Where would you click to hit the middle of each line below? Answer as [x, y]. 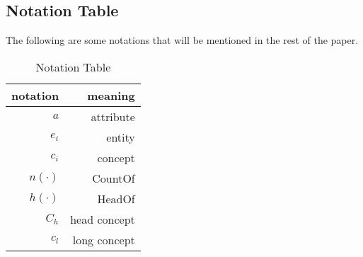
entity [121, 137]
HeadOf [116, 198]
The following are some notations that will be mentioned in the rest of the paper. [182, 40]
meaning [111, 95]
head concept [103, 219]
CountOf [114, 178]
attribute [113, 116]
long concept [104, 239]
